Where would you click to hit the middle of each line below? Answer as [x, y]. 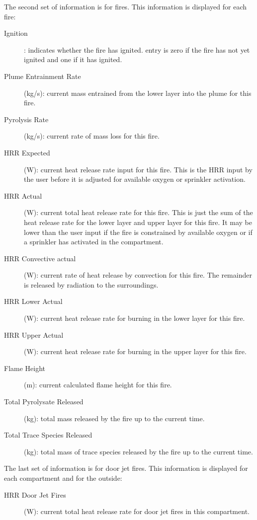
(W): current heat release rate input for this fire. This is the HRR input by [138, 169]
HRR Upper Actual [34, 334]
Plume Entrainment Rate [43, 76]
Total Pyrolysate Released [44, 402]
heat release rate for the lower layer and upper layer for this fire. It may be [138, 222]
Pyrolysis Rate [26, 119]
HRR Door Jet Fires [35, 494]
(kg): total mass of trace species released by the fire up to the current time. [138, 451]
